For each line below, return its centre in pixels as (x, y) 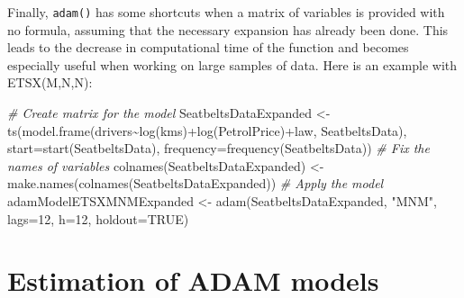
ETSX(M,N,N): (50, 82)
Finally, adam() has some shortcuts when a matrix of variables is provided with (226, 12)
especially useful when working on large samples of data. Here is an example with (232, 64)
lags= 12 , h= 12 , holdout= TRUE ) (98, 218)
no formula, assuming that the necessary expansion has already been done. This (228, 29)
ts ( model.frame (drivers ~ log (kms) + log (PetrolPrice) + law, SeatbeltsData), (207, 130)
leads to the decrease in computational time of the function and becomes (208, 47)
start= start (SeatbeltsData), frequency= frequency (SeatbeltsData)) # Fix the (218, 148)
